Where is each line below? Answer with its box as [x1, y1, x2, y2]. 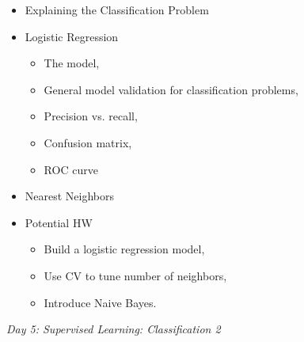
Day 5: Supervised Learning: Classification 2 [6, 321, 221, 337]
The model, [44, 55, 100, 71]
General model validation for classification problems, [44, 81, 298, 97]
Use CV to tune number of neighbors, [44, 267, 227, 283]
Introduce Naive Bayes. [44, 294, 157, 310]
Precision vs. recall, [44, 108, 138, 124]
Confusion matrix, [44, 134, 132, 150]
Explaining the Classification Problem [25, 2, 209, 17]
